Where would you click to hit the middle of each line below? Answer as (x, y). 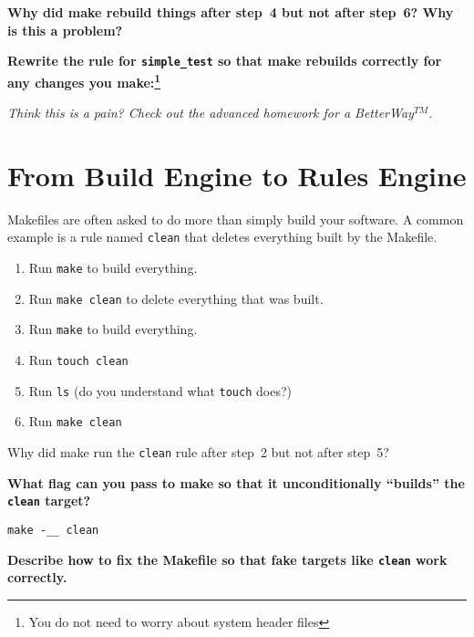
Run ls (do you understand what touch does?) (160, 390)
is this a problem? (65, 30)
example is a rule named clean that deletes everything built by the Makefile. (222, 237)
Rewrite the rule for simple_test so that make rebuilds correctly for (225, 61)
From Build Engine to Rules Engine (237, 175)
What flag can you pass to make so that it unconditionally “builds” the (236, 482)
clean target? (49, 501)
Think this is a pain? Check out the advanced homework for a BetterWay (211, 113)
